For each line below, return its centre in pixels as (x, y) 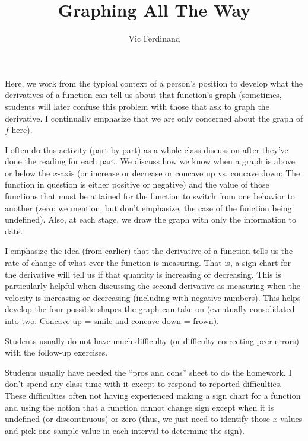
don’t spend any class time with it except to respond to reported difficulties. (144, 384)
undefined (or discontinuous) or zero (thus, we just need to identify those (137, 419)
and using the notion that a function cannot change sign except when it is (139, 407)
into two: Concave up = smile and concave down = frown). (112, 321)
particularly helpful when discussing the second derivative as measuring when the (153, 286)
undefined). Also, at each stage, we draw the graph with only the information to (151, 219)
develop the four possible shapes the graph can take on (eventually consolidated (150, 309)
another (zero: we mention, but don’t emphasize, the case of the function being (148, 207)
